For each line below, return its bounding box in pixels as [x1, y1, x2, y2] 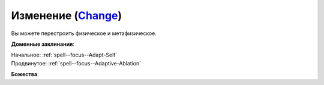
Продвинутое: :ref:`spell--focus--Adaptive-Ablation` [11, 59, 142, 67]
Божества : [11, 71, 39, 78]
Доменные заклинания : [11, 40, 74, 48]
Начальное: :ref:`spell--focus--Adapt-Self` [11, 51, 118, 59]
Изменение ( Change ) [11, 9, 122, 22]
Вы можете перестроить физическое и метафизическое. [11, 30, 157, 37]
